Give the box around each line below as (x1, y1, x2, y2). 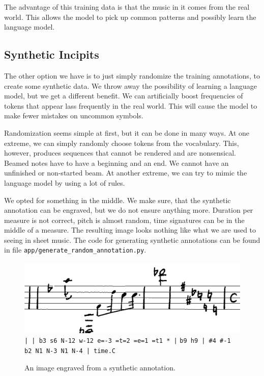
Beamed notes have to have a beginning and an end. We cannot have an (4, 157, 229, 168)
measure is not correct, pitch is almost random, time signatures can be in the (4, 214, 245, 225)
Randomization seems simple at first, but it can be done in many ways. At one (4, 127, 250, 138)
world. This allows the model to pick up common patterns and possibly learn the (4, 11, 256, 22)
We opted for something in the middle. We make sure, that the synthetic (4, 194, 231, 205)
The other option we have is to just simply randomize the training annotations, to (4, 70, 260, 81)
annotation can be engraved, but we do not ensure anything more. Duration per (4, 205, 253, 215)
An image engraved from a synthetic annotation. (24, 362, 175, 372)
